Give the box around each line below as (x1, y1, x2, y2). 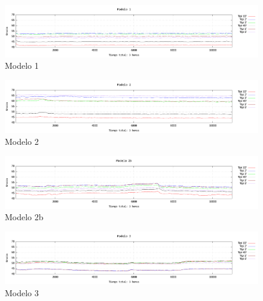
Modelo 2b (5, 211, 44, 223)
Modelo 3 (5, 286, 39, 299)
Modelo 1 (5, 59, 39, 72)
